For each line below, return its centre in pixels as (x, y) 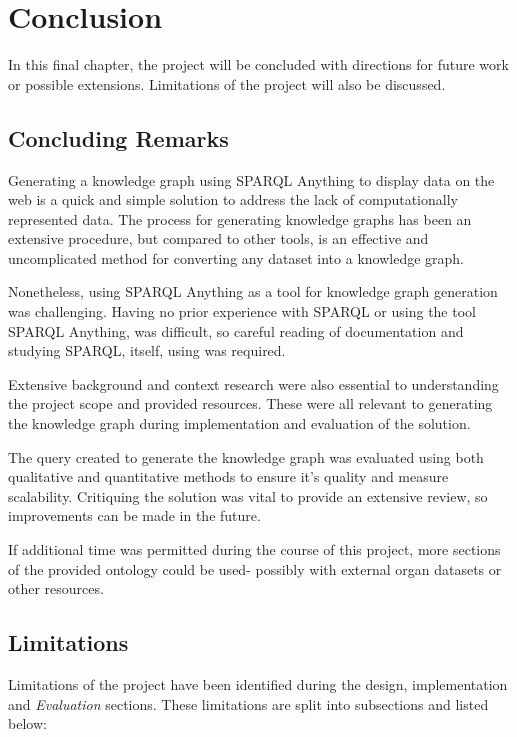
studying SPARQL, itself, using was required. (147, 350)
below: (27, 723)
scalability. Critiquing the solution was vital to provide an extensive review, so (248, 495)
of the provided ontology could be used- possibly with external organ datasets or (255, 568)
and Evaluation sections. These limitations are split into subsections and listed (248, 703)
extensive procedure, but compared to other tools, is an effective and (218, 238)
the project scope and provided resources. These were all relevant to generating (250, 403)
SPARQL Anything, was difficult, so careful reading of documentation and (236, 330)
